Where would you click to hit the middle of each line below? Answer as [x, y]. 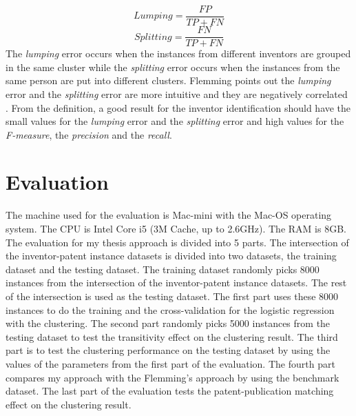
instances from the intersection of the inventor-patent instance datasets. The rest [176, 283]
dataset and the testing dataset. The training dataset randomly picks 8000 [163, 269]
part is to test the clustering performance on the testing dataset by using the [168, 350]
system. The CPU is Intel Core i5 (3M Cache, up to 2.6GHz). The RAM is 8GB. [176, 228]
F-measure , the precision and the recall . [89, 134]
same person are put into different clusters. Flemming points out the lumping [168, 80]
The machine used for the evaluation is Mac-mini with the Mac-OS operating [169, 215]
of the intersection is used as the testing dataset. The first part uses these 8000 [172, 296]
